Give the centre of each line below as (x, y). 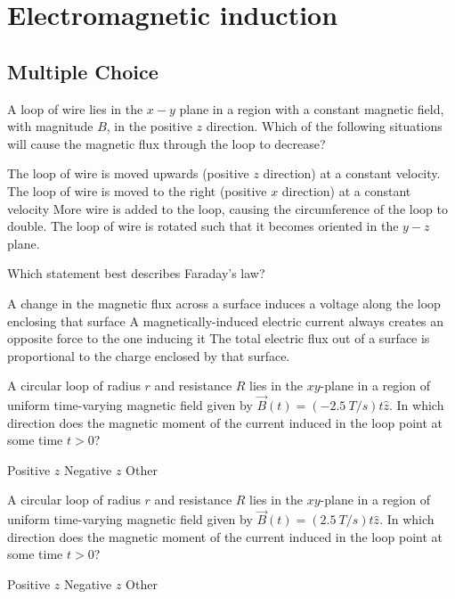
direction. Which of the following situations (324, 126)
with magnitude (50, 126)
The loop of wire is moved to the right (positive (137, 190)
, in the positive (149, 126)
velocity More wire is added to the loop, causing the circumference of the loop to (227, 208)
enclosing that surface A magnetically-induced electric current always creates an (226, 320)
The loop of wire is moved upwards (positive (128, 173)
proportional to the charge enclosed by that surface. (149, 355)
